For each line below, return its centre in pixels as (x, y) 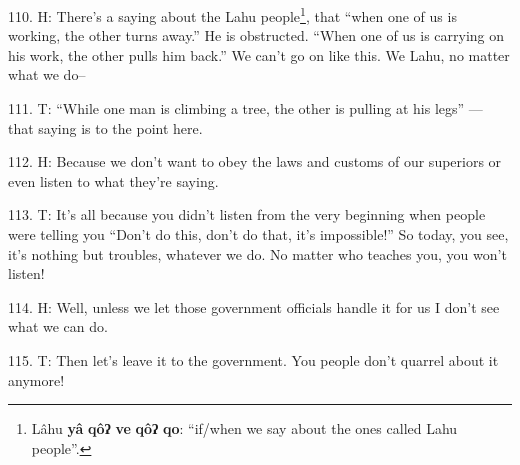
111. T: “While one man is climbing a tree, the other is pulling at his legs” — (245, 108)
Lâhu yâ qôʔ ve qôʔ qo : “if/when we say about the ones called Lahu (244, 428)
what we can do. (58, 326)
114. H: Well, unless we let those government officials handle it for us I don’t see (254, 306)
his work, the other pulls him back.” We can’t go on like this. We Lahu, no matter (259, 54)
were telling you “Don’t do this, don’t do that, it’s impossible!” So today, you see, (258, 234)
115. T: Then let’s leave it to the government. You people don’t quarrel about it (253, 359)
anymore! (36, 379)
